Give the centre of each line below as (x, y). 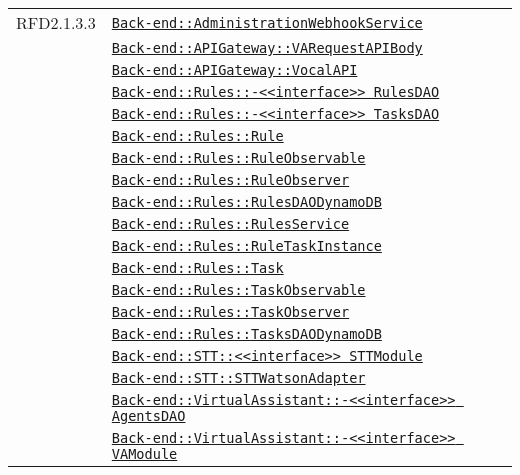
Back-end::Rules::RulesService (230, 224)
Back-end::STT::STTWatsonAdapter (238, 378)
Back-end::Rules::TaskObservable (238, 290)
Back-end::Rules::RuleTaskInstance (246, 246)
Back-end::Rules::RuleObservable (238, 158)
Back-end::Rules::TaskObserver (230, 312)
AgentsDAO (148, 416)
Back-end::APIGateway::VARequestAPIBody (267, 48)
